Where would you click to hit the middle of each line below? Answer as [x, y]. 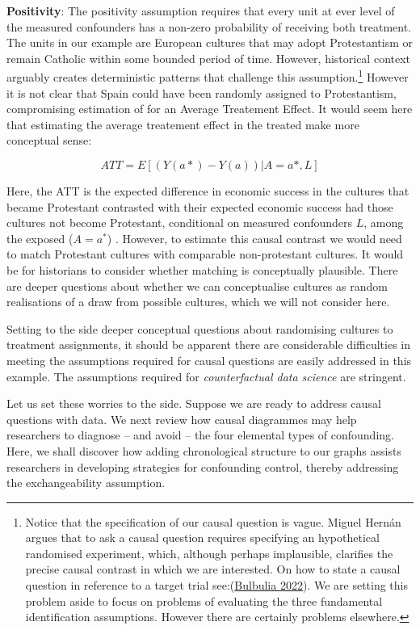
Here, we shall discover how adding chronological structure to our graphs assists [204, 450]
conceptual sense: [49, 140]
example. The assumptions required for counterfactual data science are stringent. [206, 376]
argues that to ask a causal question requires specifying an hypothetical [202, 538]
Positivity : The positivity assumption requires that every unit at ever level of [201, 10]
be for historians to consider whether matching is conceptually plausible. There [202, 269]
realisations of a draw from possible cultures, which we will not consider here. [198, 302]
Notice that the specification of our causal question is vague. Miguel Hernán [213, 521]
